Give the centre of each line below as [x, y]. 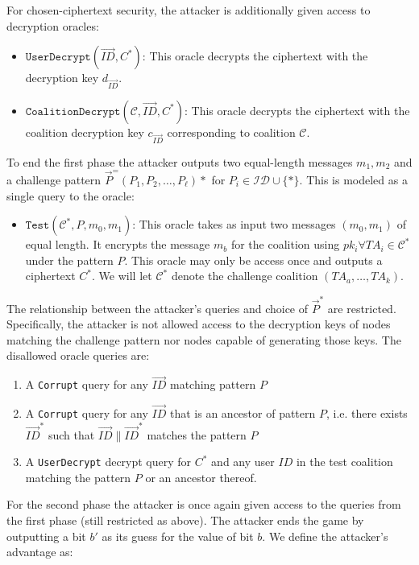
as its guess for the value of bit [178, 536]
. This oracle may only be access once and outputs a [253, 260]
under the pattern [69, 260]
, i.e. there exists [367, 413]
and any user [243, 462]
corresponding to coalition [231, 132]
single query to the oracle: [71, 195]
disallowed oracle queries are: [78, 355]
